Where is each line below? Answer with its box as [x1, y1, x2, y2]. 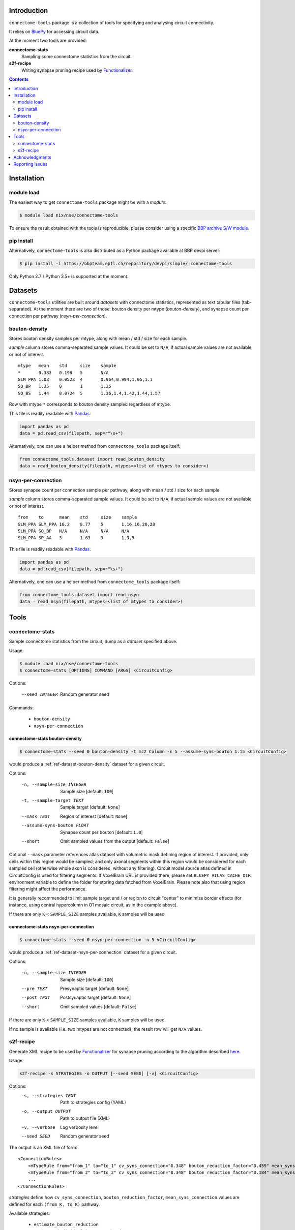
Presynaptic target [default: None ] [60, 985, 129, 991]
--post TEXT [21, 995, 50, 1001]
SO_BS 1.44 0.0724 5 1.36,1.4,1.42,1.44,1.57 [18, 390, 161, 396]
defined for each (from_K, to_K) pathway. [9, 1201, 100, 1207]
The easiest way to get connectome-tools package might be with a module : [9, 199, 167, 205]
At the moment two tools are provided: [9, 37, 87, 44]
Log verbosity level [60, 1124, 99, 1130]
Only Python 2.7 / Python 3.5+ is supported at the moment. [9, 274, 129, 279]
